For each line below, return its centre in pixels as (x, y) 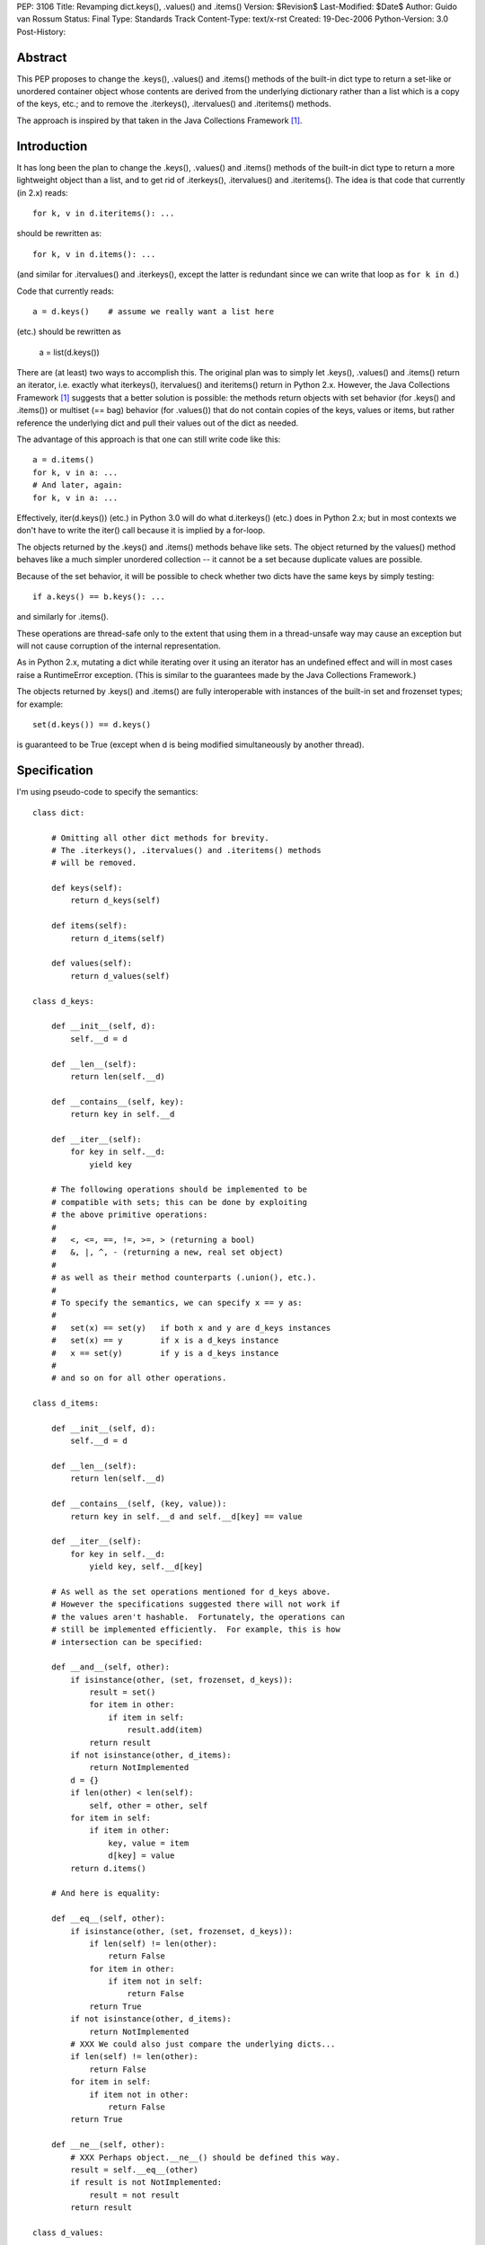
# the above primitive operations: (129, 1215)
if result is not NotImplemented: (146, 2183)
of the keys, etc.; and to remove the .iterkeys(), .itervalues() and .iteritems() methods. (174, 104)
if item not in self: (156, 1981)
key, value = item (149, 1843)
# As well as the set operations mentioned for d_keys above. (191, 1591)
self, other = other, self (149, 1805)
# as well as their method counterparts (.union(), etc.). (184, 1278)
